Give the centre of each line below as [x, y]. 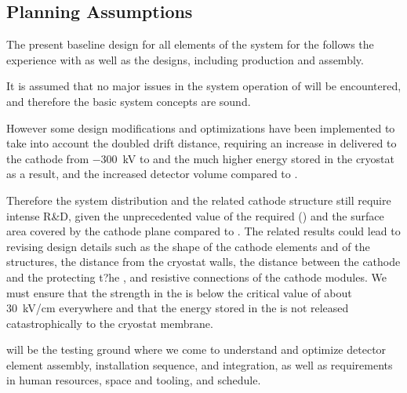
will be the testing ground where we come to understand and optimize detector [196, 349]
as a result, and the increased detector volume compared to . [152, 174]
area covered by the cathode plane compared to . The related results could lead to [203, 231]
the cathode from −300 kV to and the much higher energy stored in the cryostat [201, 158]
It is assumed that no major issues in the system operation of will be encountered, [204, 86]
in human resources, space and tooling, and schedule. [134, 380]
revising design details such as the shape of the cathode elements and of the [188, 246]
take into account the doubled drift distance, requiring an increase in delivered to [202, 143]
